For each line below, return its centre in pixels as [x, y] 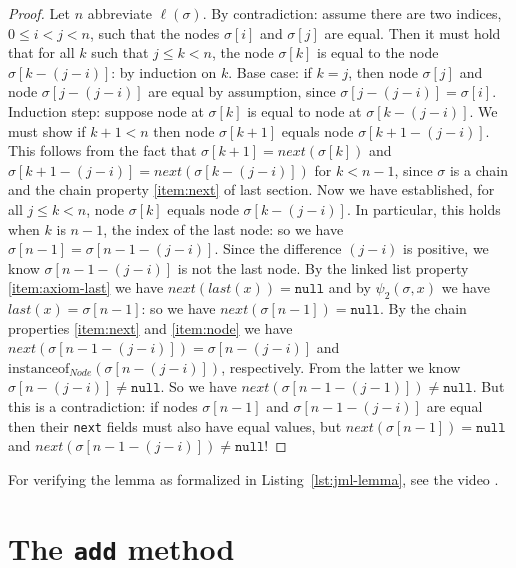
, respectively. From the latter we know [341, 366]
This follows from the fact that [102, 150]
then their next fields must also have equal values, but [175, 425]
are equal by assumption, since [242, 91]
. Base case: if [270, 71]
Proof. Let [39, 13]
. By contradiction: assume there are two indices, [352, 13]
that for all [41, 52]
